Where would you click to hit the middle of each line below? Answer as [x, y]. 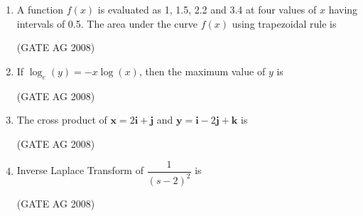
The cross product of [62, 120]
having [343, 9]
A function [40, 9]
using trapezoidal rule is [284, 23]
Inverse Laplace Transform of [80, 170]
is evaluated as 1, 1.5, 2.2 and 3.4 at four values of [207, 9]
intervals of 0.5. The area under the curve [107, 23]
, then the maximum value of [202, 71]
